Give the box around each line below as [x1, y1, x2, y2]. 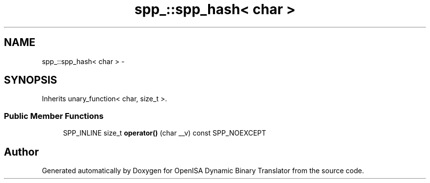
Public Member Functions [4, 111, 104, 121]
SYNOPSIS [4, 74, 57, 87]
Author [4, 145, 39, 158]
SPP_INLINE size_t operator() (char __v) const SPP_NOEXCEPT [63, 129, 267, 137]
